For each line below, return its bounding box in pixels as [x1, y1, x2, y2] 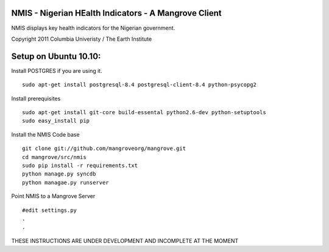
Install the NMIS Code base [11, 131, 80, 138]
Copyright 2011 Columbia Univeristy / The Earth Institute [11, 35, 152, 43]
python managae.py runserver [22, 179, 109, 186]
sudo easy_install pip [22, 117, 90, 124]
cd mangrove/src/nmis [22, 154, 87, 160]
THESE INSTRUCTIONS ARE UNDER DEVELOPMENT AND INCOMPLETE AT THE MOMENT [11, 237, 239, 244]
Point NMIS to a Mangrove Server [11, 192, 96, 200]
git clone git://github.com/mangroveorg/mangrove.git [22, 145, 186, 152]
